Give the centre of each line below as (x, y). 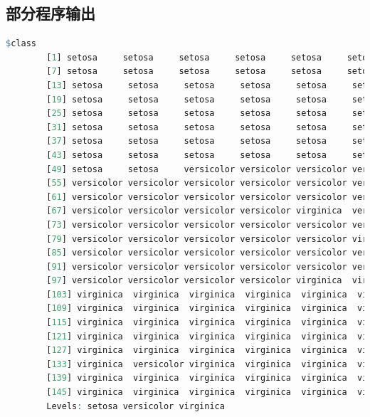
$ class (21, 44)
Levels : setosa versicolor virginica (136, 406)
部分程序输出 (51, 13)
